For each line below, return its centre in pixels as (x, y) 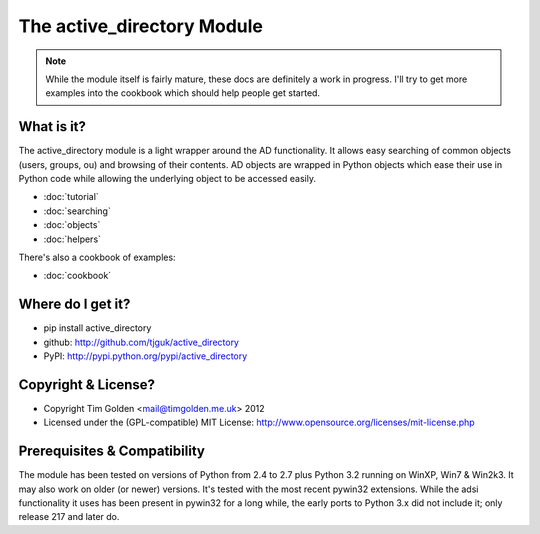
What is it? (52, 126)
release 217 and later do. (69, 517)
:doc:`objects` (72, 225)
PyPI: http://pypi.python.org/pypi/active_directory (145, 356)
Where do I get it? (74, 304)
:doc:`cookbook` (77, 276)
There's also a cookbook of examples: (97, 257)
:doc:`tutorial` (71, 197)
